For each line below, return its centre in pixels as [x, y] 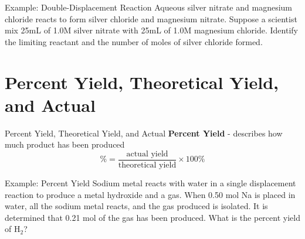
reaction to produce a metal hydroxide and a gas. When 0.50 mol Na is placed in [150, 194]
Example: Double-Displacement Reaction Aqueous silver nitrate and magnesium [148, 7]
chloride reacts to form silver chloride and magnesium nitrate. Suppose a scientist [151, 18]
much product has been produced [65, 144]
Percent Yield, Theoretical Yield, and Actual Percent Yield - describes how [144, 133]
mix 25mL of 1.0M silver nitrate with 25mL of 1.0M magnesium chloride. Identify [151, 30]
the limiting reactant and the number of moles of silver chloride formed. [134, 41]
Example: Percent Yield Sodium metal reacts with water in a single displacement [150, 182]
